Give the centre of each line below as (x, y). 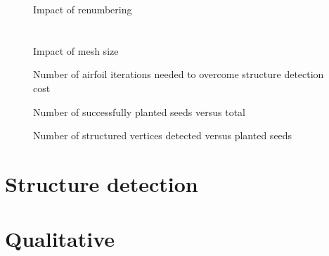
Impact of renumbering (83, 9)
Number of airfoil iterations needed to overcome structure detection (179, 74)
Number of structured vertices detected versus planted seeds (163, 135)
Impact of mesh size (76, 50)
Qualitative (60, 239)
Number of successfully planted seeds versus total (139, 111)
